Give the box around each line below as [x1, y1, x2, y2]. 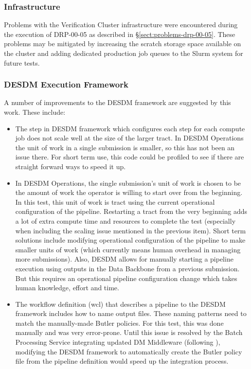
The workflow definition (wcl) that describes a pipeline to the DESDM [15, 299, 226, 309]
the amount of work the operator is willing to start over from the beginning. [15, 187, 243, 197]
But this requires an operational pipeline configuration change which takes [15, 273, 237, 283]
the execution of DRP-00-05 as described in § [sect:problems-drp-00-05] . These [4, 29, 235, 39]
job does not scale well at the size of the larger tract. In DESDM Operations [15, 133, 244, 143]
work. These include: [4, 107, 66, 117]
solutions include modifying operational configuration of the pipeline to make [15, 235, 246, 245]
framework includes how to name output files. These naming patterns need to [15, 308, 247, 318]
